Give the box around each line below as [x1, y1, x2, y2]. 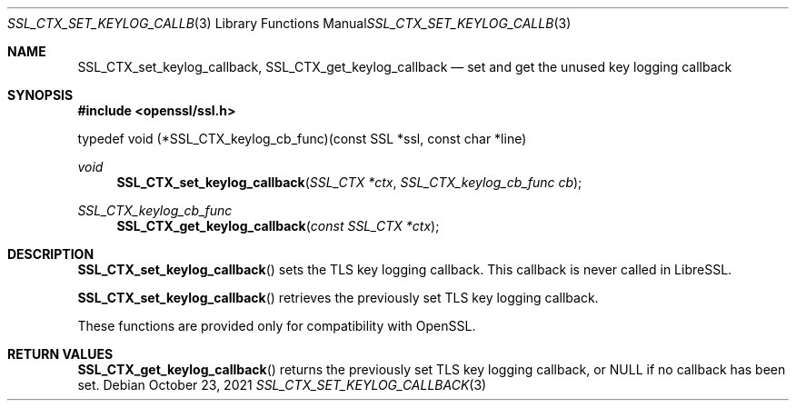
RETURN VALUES [7, 346, 114, 362]
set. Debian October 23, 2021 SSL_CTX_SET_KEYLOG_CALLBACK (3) [77, 377, 487, 393]
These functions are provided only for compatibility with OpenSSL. [77, 318, 476, 333]
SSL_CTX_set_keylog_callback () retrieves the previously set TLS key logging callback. [77, 290, 599, 305]
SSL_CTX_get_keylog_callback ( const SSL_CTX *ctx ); [116, 218, 440, 234]
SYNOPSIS [7, 87, 74, 103]
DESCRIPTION [7, 246, 95, 262]
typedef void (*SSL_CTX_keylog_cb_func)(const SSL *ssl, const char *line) [77, 131, 527, 146]
